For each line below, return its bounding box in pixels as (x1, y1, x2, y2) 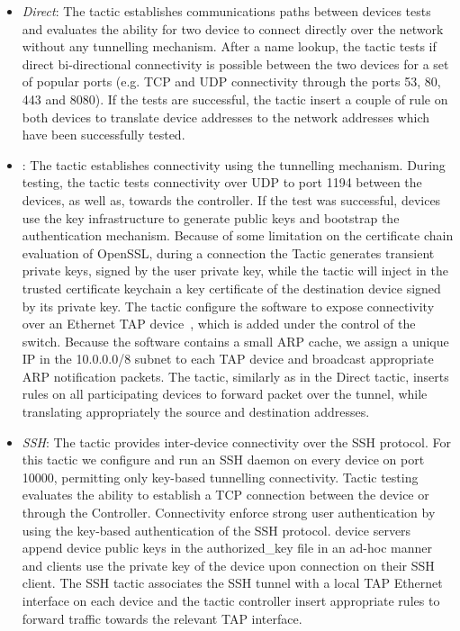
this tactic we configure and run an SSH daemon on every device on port (22, 450, 425, 469)
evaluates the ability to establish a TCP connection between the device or (22, 485, 429, 504)
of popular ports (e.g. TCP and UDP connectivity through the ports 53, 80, (22, 72, 441, 91)
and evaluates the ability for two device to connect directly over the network (22, 19, 444, 38)
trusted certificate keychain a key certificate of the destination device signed (22, 278, 441, 297)
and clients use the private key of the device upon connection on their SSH (22, 555, 435, 574)
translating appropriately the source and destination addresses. (22, 402, 370, 421)
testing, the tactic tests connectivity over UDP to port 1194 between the (22, 173, 422, 192)
